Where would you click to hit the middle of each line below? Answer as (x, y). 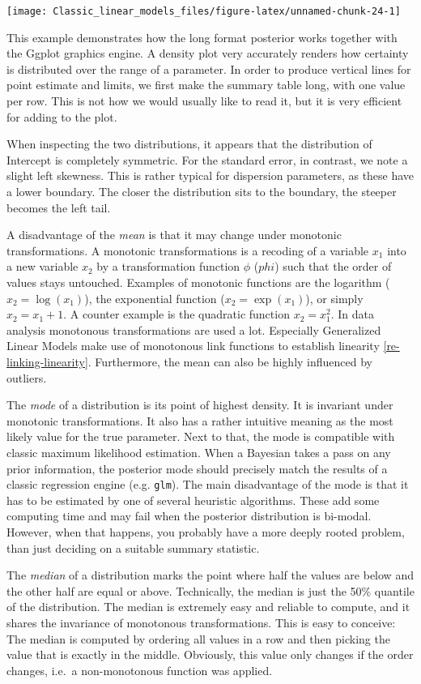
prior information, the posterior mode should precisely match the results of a (197, 468)
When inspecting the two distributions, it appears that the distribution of (189, 144)
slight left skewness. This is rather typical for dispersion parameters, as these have (210, 175)
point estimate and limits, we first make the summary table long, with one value (206, 85)
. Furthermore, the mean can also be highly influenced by (230, 361)
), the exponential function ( (155, 298)
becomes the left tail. (59, 207)
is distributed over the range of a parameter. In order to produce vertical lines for (209, 68)
